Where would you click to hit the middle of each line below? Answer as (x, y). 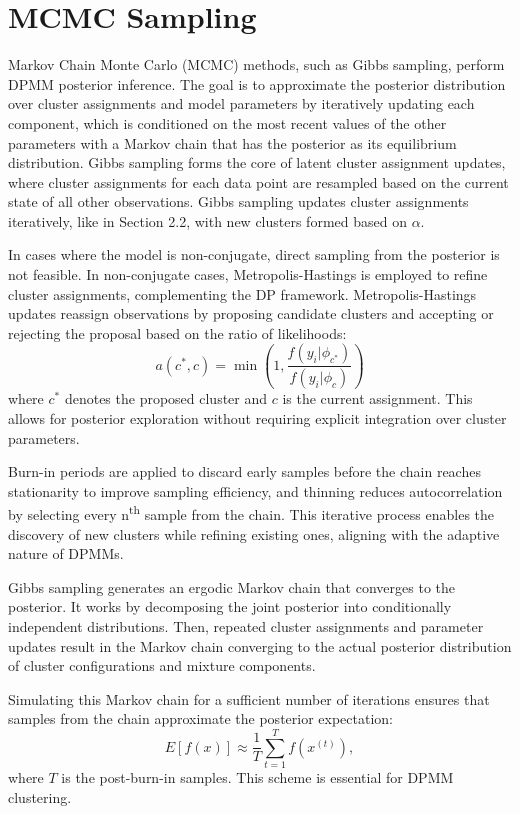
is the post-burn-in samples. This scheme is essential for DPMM (257, 777)
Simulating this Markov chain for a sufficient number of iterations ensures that (249, 698)
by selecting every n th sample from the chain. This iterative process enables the (251, 512)
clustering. (40, 796)
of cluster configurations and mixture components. (162, 665)
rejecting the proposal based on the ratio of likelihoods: (177, 332)
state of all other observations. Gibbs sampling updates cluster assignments (238, 201)
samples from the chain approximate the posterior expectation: (200, 718)
